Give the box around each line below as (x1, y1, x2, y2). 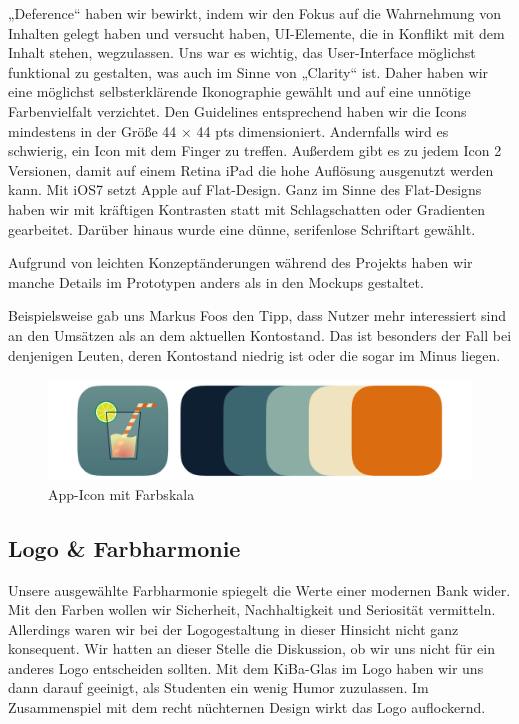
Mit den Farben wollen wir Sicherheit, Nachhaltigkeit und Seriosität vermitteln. (8, 599, 496, 620)
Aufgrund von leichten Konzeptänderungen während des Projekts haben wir (8, 252, 473, 273)
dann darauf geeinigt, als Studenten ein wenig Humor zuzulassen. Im (8, 677, 429, 698)
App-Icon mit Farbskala (48, 483, 195, 504)
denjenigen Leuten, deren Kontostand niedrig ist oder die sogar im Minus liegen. (8, 344, 501, 365)
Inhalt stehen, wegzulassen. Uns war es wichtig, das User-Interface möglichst (8, 42, 476, 63)
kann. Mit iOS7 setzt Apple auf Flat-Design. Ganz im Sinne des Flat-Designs (8, 179, 482, 200)
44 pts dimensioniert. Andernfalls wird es (196, 120, 449, 141)
